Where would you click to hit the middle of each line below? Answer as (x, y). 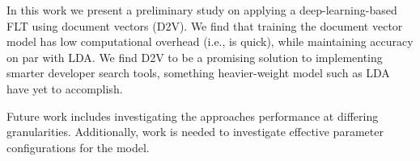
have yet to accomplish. (65, 88)
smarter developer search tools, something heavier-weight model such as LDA (198, 73)
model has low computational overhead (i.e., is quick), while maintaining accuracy (210, 41)
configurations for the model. (78, 147)
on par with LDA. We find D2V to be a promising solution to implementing (195, 57)
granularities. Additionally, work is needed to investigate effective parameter (195, 132)
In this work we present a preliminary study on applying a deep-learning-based (202, 10)
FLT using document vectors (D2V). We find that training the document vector (205, 25)
